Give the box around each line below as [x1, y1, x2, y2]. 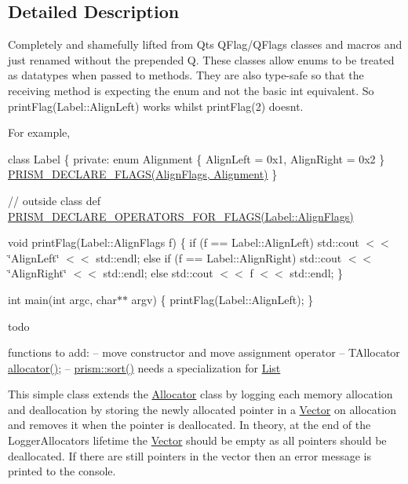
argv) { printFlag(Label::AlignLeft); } [131, 291, 314, 307]
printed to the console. [8, 463, 116, 479]
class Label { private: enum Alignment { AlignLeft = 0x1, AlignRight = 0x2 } [8, 150, 385, 167]
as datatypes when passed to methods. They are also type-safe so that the [8, 67, 364, 83]
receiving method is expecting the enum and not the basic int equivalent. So [8, 82, 374, 98]
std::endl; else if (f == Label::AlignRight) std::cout [96, 249, 342, 266]
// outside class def [8, 192, 101, 208]
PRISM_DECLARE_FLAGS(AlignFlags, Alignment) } [8, 166, 278, 182]
